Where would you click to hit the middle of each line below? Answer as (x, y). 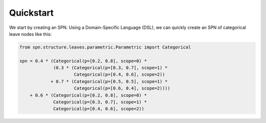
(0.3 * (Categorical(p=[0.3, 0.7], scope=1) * (111, 68)
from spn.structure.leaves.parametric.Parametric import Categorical (105, 47)
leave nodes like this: (30, 34)
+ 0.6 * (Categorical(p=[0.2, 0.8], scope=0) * (88, 95)
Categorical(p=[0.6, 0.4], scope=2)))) (122, 88)
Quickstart (32, 13)
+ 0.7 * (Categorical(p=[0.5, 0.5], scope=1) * (109, 81)
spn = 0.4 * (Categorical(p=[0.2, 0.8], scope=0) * (83, 61)
